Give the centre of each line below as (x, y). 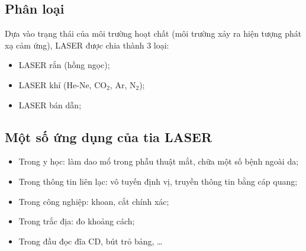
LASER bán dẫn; (50, 104)
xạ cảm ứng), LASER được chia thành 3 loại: (87, 45)
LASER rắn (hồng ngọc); (64, 65)
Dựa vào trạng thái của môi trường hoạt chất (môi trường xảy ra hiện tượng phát (153, 33)
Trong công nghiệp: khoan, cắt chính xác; (94, 201)
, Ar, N (123, 84)
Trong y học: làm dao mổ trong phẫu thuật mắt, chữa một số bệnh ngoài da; (159, 161)
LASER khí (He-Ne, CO (63, 84)
